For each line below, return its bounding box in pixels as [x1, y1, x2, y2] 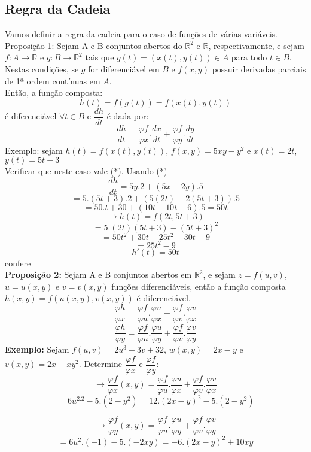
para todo [231, 51, 267, 63]
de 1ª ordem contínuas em [5, 74, 100, 87]
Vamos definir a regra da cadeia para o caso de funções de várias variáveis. [5, 28, 278, 40]
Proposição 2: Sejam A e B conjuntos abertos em [5, 268, 192, 281]
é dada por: [106, 110, 149, 122]
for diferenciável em [88, 62, 160, 75]
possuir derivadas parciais [212, 62, 306, 75]
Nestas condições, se [5, 62, 79, 75]
